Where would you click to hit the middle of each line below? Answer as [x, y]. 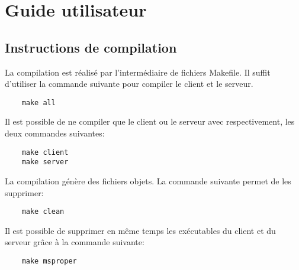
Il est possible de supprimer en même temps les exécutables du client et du [140, 230]
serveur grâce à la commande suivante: [75, 242]
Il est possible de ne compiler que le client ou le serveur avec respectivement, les [150, 121]
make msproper [49, 261]
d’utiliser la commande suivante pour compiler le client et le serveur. [129, 84]
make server [45, 162]
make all [38, 103]
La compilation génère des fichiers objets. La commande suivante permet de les [148, 180]
